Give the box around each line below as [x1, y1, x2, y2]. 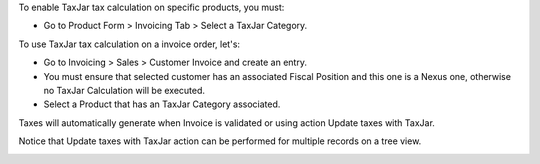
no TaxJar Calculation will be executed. [43, 84, 205, 96]
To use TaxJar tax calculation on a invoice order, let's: [18, 38, 240, 50]
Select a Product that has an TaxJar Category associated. [43, 98, 281, 110]
